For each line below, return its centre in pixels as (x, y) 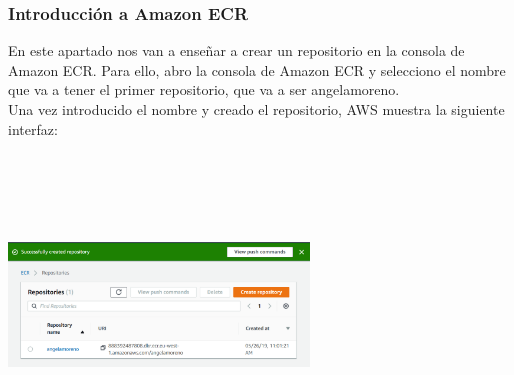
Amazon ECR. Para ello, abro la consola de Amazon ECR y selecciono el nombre (257, 69)
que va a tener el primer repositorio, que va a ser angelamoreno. (204, 89)
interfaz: (33, 128)
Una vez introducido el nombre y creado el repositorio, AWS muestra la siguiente (256, 109)
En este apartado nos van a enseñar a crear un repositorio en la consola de (236, 50)
